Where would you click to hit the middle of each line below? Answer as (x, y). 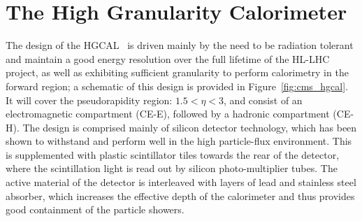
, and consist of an (263, 100)
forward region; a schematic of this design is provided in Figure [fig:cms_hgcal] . (177, 86)
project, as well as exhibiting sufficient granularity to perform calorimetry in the (177, 72)
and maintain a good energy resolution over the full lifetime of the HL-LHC (168, 58)
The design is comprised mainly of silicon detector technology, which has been (190, 127)
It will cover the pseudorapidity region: (89, 100)
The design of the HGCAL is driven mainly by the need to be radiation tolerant (180, 45)
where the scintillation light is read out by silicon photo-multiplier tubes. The (172, 168)
